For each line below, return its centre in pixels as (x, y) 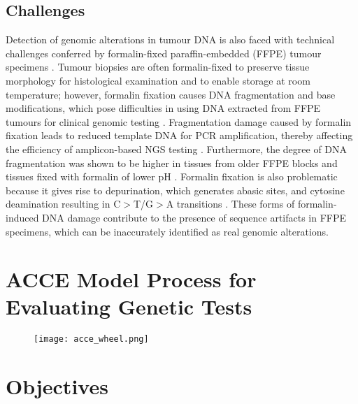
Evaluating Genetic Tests (129, 306)
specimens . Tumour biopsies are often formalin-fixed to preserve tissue (158, 67)
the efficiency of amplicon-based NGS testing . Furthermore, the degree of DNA (177, 149)
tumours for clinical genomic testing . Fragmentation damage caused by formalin (179, 121)
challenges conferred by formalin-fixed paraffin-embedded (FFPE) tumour (164, 53)
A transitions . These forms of (230, 204)
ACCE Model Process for (131, 279)
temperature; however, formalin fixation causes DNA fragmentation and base (171, 94)
